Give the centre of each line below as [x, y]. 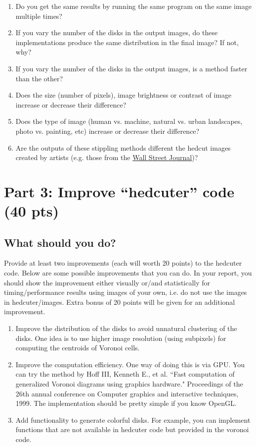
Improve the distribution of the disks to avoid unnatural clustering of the [126, 328]
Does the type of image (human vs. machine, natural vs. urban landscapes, [129, 121]
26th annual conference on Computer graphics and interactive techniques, [127, 393]
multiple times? [39, 16]
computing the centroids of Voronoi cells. [78, 348]
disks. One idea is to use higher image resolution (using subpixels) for [121, 338]
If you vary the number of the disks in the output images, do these [117, 32]
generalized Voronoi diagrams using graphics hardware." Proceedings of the [129, 384]
